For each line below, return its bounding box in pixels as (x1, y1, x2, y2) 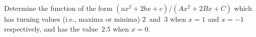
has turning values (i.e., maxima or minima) (4, 14, 140, 24)
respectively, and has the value (4, 23, 98, 34)
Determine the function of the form (4, 3, 113, 13)
